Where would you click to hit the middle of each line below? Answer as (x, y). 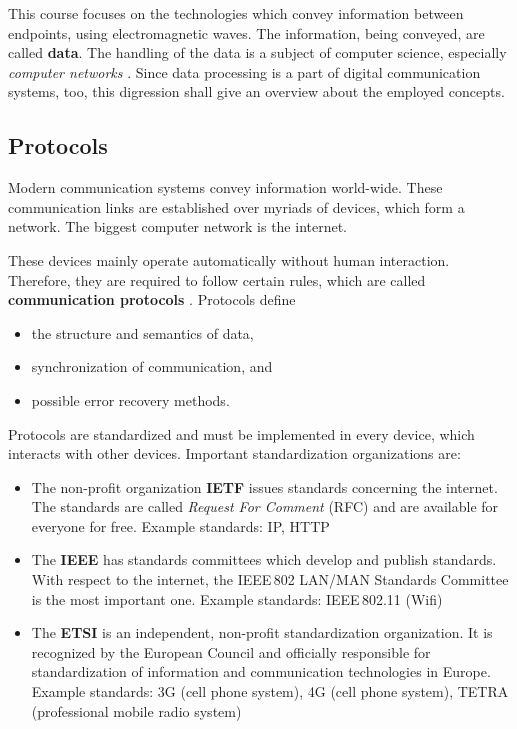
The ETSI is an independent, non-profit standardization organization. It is (262, 632)
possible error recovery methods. (130, 399)
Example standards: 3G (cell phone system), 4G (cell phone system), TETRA (270, 691)
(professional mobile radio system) (136, 710)
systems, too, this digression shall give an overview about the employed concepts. (256, 91)
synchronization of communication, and (152, 366)
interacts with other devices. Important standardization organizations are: (234, 453)
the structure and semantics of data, (142, 332)
